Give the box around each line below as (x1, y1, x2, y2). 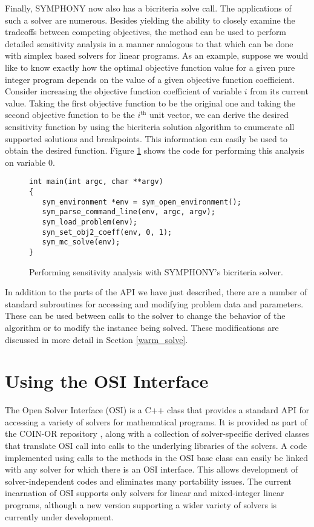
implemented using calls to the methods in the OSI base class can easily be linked (5, 451, 308, 463)
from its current (250, 85, 309, 97)
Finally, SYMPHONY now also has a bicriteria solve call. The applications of (5, 2, 292, 14)
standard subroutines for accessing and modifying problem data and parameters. (5, 297, 304, 310)
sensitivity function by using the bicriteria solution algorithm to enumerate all (5, 120, 295, 133)
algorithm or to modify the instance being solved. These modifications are (5, 321, 279, 333)
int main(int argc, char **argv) (29, 177, 163, 186)
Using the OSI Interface (5, 368, 209, 393)
